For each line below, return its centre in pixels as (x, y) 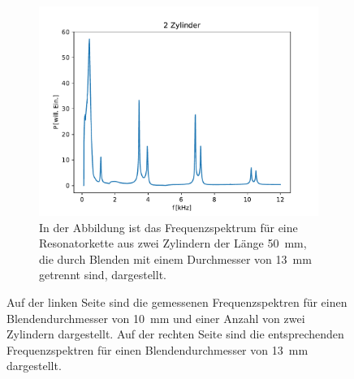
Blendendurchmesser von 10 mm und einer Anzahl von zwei (156, 318)
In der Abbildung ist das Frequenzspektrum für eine (168, 227)
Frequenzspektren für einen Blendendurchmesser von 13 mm (158, 349)
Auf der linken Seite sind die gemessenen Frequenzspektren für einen (177, 301)
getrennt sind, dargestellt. (103, 275)
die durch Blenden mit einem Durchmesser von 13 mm (175, 258)
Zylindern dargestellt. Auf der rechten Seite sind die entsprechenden (175, 334)
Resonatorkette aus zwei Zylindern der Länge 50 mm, (173, 243)
